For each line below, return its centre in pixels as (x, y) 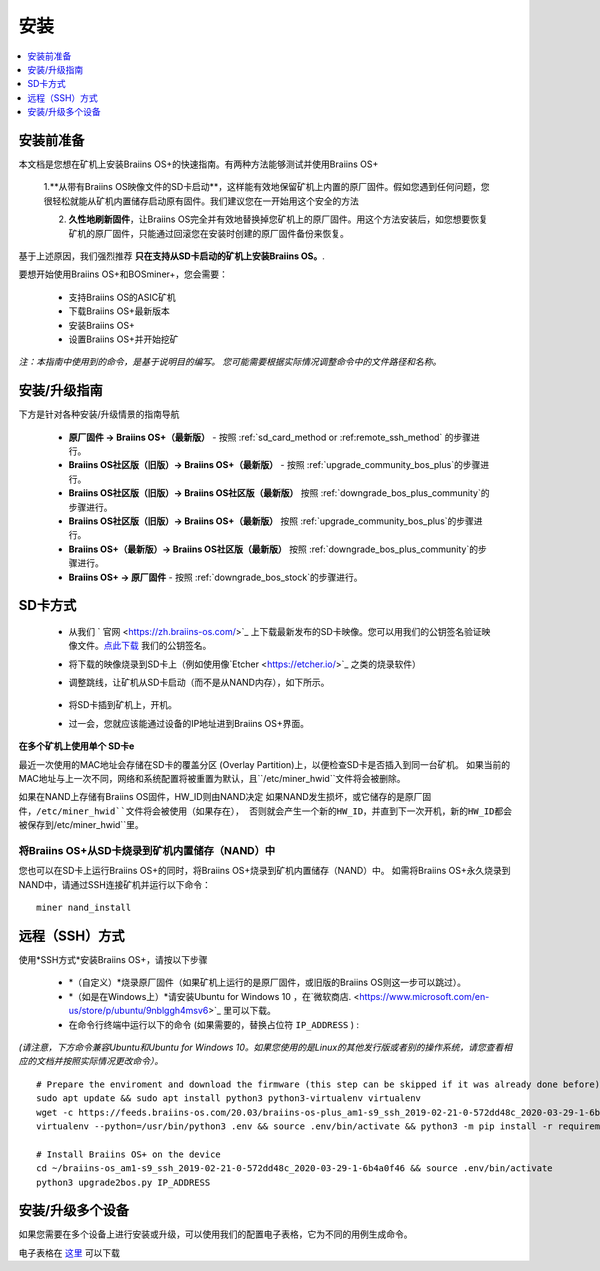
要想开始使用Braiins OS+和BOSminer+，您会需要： (123, 274)
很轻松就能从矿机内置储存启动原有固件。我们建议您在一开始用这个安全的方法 (201, 201)
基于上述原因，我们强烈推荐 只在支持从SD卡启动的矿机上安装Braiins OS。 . (171, 256)
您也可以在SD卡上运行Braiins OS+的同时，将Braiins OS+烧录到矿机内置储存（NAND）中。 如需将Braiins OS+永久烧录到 (264, 871)
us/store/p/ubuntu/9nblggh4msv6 (138, 1011)
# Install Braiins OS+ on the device (129, 1154)
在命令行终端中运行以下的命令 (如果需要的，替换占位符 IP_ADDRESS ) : (214, 1024)
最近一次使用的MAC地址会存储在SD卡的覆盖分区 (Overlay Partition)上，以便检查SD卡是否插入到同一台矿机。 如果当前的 (264, 764)
